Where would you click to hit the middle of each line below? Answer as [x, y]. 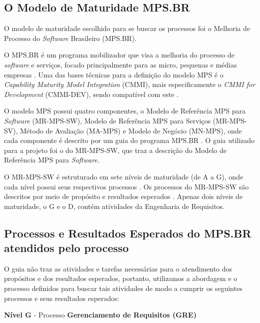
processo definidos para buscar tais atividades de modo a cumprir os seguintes [123, 288]
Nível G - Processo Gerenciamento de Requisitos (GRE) [100, 315]
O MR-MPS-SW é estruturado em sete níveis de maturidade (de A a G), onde [124, 176]
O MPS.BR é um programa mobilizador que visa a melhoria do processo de [119, 55]
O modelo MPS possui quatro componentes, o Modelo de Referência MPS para [125, 111]
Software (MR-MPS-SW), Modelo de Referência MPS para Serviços [107, 120]
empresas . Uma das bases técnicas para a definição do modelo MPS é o [114, 74]
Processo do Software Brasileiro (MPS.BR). [70, 38]
